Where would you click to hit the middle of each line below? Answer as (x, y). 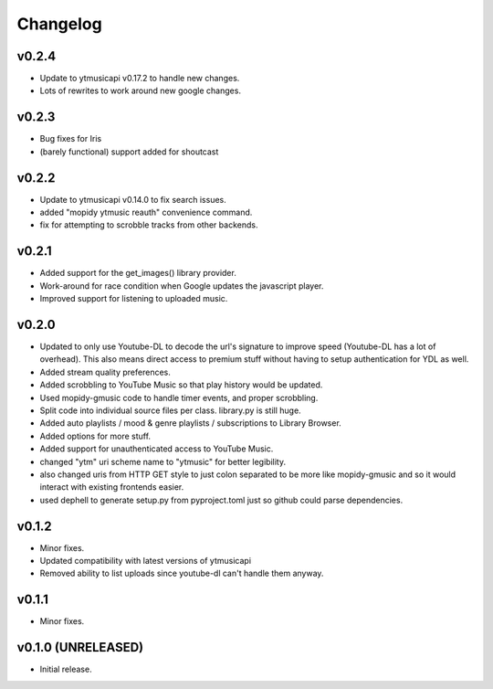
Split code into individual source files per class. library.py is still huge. (170, 410)
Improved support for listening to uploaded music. (134, 299)
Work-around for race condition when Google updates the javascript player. (182, 286)
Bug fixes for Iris (71, 139)
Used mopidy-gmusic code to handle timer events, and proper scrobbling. (179, 397)
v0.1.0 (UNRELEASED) (80, 647)
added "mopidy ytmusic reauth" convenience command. (146, 212)
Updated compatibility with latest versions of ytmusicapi (145, 561)
